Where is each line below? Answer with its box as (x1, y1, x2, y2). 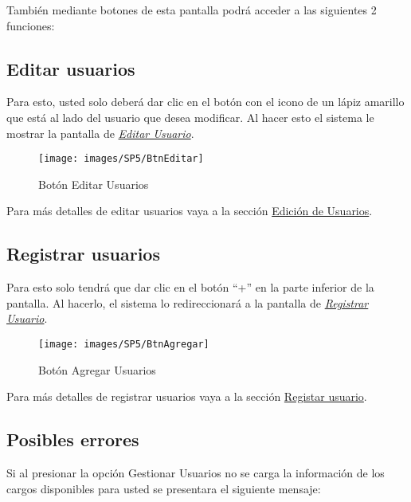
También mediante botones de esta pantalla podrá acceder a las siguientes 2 (6, 2, 377, 18)
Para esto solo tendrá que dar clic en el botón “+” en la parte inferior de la (6, 279, 374, 296)
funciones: (6, 17, 55, 33)
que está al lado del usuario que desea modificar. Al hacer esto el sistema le (6, 108, 374, 125)
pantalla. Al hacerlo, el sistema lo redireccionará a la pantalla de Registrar (6, 294, 369, 311)
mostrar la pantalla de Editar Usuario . (6, 124, 194, 141)
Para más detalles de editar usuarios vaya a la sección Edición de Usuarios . (6, 202, 373, 219)
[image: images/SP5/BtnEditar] (38, 153, 204, 165)
